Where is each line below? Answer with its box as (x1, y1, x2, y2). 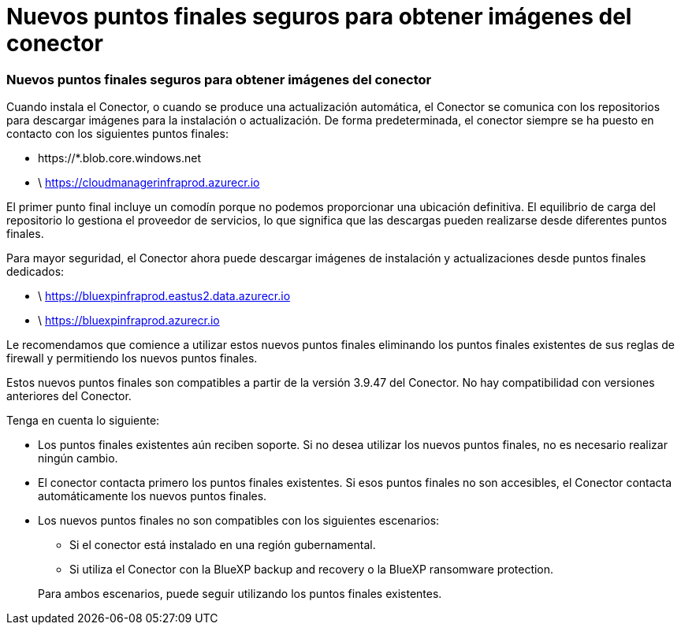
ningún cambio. (38, 451, 118, 466)
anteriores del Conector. (6, 389, 132, 403)
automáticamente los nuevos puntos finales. (38, 489, 267, 503)
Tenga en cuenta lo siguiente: (6, 414, 160, 428)
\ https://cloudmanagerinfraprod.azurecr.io (38, 176, 260, 190)
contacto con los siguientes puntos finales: (6, 127, 229, 141)
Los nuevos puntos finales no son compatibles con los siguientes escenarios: (38, 514, 440, 528)
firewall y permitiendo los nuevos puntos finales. (6, 351, 258, 366)
